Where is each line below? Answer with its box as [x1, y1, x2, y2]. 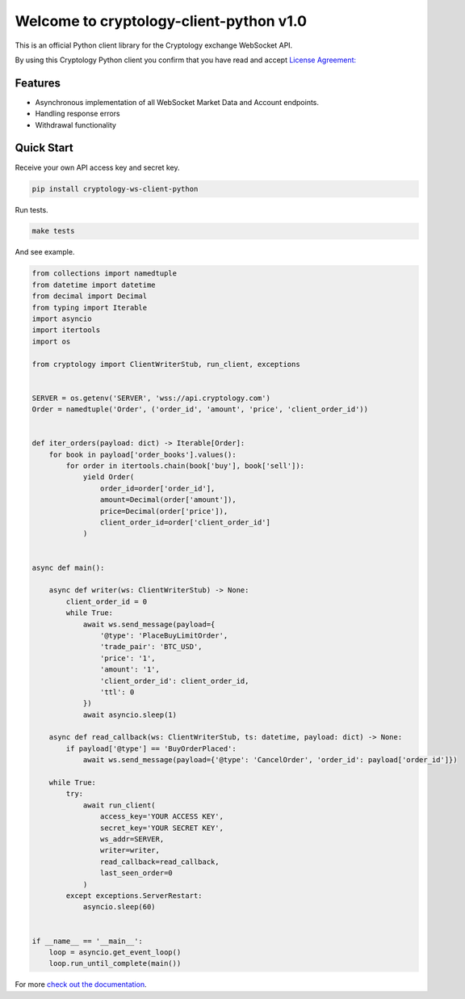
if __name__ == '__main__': [31, 936, 143, 946]
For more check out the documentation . [15, 980, 147, 989]
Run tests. [15, 204, 48, 214]
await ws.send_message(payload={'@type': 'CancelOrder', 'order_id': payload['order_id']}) [82, 756, 458, 765]
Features [15, 76, 61, 90]
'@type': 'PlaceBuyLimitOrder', [99, 630, 228, 640]
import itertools [31, 326, 101, 335]
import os [31, 336, 71, 346]
